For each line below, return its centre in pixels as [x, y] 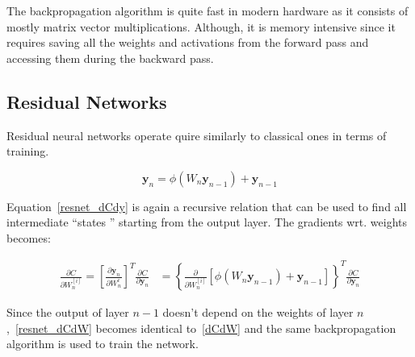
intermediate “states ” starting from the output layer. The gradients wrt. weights [207, 222]
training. [28, 151]
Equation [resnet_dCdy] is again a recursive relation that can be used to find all [207, 206]
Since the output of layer [68, 312]
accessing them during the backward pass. [110, 58]
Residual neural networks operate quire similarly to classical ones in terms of [197, 135]
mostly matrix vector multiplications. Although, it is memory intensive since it [201, 26]
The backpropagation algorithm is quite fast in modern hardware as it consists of [207, 10]
